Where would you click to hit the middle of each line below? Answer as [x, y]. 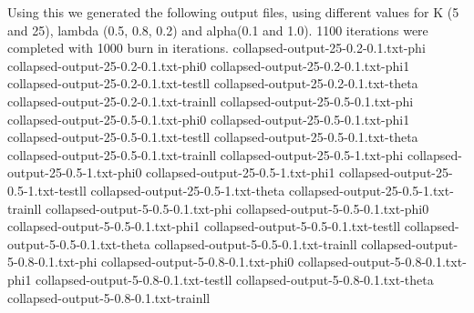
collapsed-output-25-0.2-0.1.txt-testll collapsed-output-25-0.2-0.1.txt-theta [213, 83]
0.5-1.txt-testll [47, 190]
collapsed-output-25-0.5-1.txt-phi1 [241, 172]
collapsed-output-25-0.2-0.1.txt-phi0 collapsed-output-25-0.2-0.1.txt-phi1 [209, 65]
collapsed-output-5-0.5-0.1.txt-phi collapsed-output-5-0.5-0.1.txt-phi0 [237, 208]
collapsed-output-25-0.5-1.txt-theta [188, 190]
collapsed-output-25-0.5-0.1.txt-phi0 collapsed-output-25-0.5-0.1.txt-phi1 [209, 119]
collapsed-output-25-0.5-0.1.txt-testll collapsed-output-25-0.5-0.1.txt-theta [213, 137]
